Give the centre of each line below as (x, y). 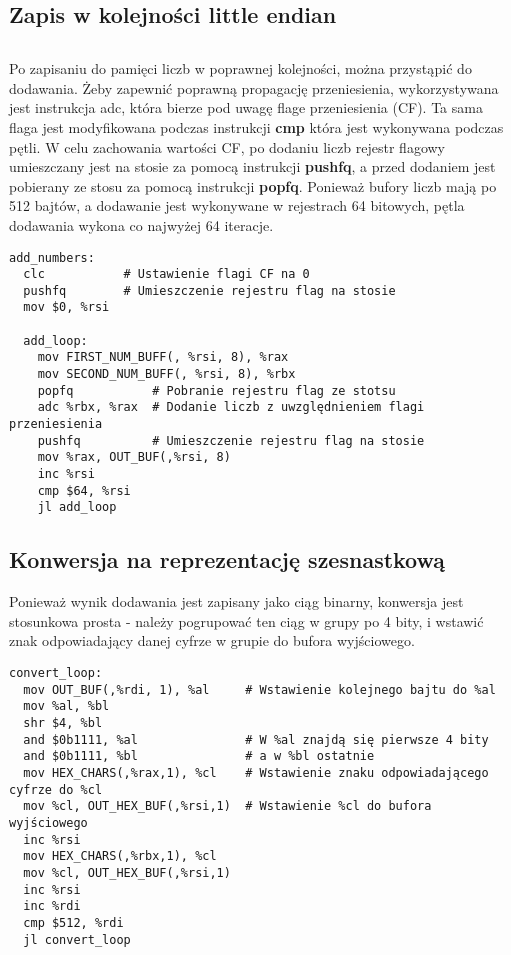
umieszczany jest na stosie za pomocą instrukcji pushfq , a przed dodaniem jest (252, 166)
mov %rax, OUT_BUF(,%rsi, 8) (134, 457)
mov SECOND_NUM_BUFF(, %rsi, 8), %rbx (166, 374)
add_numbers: (52, 257)
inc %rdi (52, 906)
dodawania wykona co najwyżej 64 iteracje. (141, 224)
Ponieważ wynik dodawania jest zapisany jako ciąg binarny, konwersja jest (236, 601)
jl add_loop (77, 507)
